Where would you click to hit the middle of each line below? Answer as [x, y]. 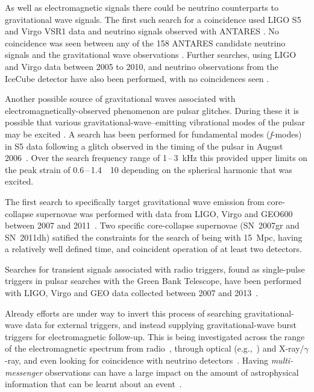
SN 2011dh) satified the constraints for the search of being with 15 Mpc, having [154, 237]
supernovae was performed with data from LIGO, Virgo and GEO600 [165, 213]
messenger [24, 372]
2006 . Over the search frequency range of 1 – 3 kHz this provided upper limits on [156, 158]
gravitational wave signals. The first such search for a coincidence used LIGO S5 [153, 19]
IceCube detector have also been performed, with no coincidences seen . [137, 78]
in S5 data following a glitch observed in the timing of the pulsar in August [144, 146]
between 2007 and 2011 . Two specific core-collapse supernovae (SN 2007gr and [152, 225]
